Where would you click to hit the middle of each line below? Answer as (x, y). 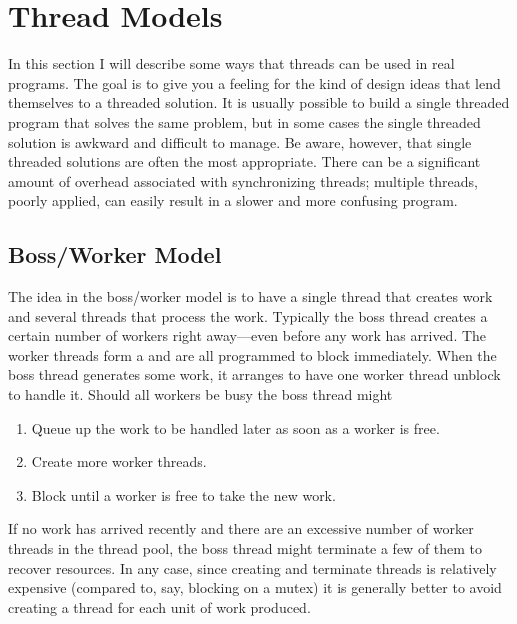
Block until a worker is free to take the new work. (183, 494)
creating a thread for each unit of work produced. (159, 606)
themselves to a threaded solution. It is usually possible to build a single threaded (259, 102)
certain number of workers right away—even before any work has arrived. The (247, 335)
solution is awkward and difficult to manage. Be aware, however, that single (240, 141)
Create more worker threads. (119, 461)
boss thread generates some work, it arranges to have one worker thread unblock (254, 374)
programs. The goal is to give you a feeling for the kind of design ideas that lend (254, 82)
